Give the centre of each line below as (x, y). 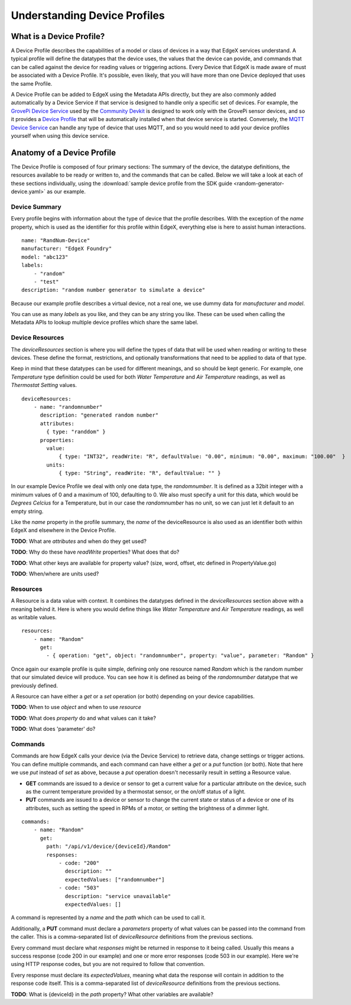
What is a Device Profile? (58, 36)
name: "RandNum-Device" (56, 240)
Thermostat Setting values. (44, 385)
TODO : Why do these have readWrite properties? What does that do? (95, 552)
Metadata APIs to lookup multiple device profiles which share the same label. (105, 323)
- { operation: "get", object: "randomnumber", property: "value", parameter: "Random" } (180, 656)
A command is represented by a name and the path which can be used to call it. (108, 918)
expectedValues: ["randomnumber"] (115, 879)
